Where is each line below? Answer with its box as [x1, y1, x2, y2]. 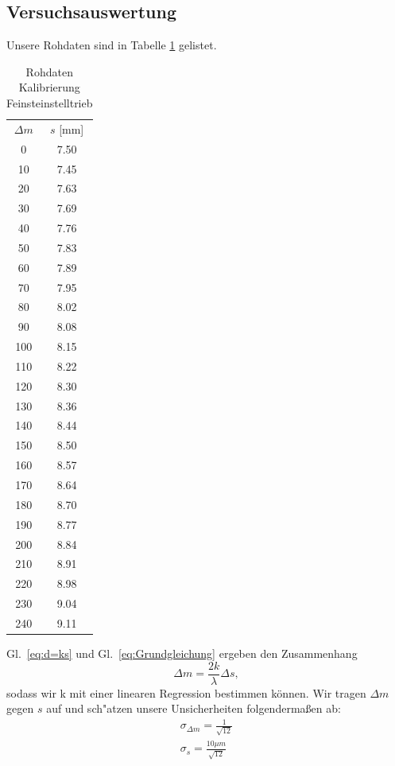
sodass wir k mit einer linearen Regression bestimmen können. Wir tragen [6, 684, 366, 701]
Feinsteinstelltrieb [6, 94, 93, 111]
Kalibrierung [18, 79, 80, 95]
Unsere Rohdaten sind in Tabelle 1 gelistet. [6, 37, 217, 53]
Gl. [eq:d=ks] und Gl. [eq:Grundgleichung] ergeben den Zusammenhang [6, 645, 358, 662]
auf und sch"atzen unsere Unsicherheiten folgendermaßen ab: [46, 700, 341, 717]
